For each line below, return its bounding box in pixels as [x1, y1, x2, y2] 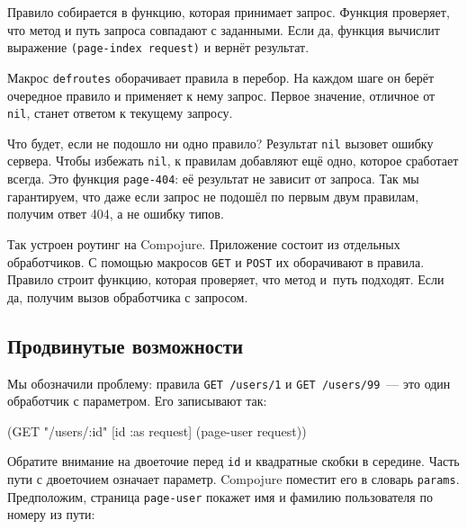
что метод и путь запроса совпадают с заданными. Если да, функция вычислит [7, 20, 440, 39]
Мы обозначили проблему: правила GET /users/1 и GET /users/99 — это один [7, 373, 451, 392]
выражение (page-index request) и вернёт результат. [7, 38, 310, 57]
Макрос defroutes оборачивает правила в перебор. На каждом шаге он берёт [7, 67, 435, 86]
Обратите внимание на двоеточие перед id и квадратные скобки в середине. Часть [7, 452, 460, 471]
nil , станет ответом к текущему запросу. [7, 103, 233, 122]
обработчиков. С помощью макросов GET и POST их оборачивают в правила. [7, 252, 425, 271]
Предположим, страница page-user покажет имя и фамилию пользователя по [7, 487, 433, 506]
